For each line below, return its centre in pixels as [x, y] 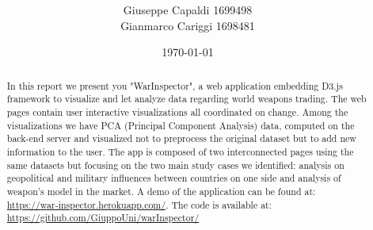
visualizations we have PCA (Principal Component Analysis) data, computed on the [181, 125]
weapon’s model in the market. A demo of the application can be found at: [161, 191]
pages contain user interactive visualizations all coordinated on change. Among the [177, 112]
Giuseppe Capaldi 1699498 [188, 10]
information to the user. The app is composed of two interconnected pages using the [180, 151]
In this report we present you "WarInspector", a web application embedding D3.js [175, 85]
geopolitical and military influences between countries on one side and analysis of [174, 178]
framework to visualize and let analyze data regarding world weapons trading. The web [186, 99]
